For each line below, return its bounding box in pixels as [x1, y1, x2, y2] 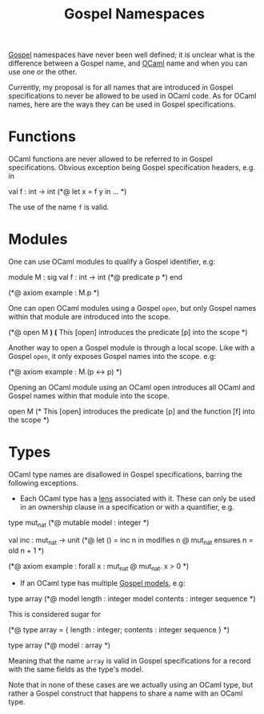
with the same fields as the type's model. [8, 664, 144, 674]
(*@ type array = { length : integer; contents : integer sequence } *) [8, 625, 230, 635]
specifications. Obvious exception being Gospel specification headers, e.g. [8, 163, 256, 172]
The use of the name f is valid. [8, 202, 110, 212]
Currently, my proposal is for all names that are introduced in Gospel [8, 83, 234, 92]
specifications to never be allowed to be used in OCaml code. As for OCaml [8, 91, 257, 101]
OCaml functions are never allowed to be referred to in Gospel [8, 154, 214, 164]
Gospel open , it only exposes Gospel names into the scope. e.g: [8, 352, 216, 361]
